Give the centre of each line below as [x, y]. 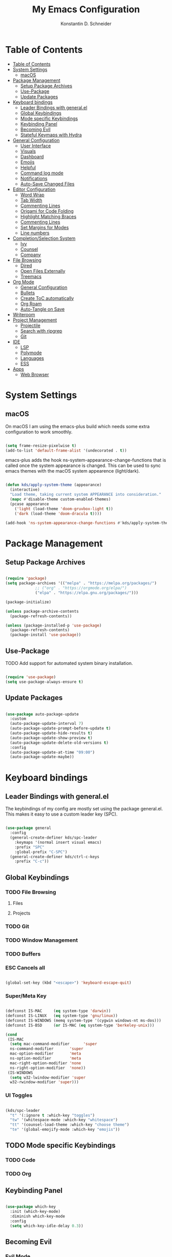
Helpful [28, 167]
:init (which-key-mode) [35, 1211]
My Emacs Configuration [86, 9]
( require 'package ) [26, 579]
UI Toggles [19, 1096]
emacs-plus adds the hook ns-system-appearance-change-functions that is [86, 460]
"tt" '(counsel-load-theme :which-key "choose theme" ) [70, 1125]
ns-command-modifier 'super [47, 1049]
